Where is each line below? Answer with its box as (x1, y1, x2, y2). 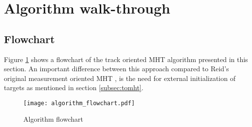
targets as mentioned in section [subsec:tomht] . (4, 82, 144, 93)
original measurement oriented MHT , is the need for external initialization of (4, 73, 235, 83)
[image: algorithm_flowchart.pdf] (23, 99, 135, 107)
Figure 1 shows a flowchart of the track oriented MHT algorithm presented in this (4, 54, 248, 64)
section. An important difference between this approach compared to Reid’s (4, 63, 229, 74)
